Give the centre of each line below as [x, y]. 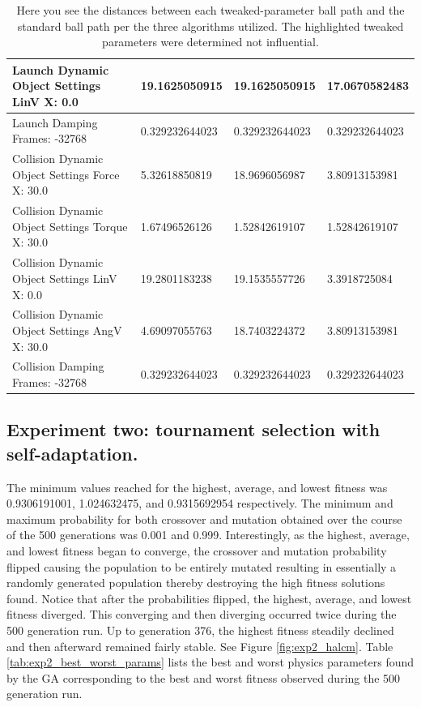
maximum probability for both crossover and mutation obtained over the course [204, 518]
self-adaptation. [72, 453]
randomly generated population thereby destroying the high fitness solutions [196, 583]
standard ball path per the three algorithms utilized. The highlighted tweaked [210, 26]
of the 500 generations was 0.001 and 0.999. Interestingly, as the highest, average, [208, 535]
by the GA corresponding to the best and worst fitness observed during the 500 [204, 677]
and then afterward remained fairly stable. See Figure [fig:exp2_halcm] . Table [200, 646]
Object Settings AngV [67, 330]
